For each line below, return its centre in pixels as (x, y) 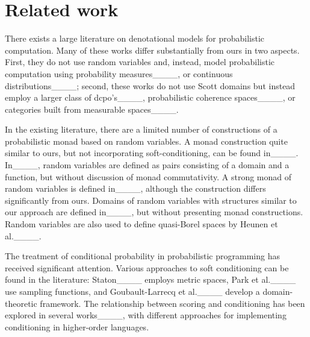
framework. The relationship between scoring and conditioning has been (172, 303)
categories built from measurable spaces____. (92, 109)
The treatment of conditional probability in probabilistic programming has (142, 256)
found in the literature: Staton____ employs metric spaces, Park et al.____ (150, 279)
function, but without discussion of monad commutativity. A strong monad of (148, 176)
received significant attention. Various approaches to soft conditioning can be (147, 267)
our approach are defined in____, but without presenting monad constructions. (154, 212)
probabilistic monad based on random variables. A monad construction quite (146, 141)
